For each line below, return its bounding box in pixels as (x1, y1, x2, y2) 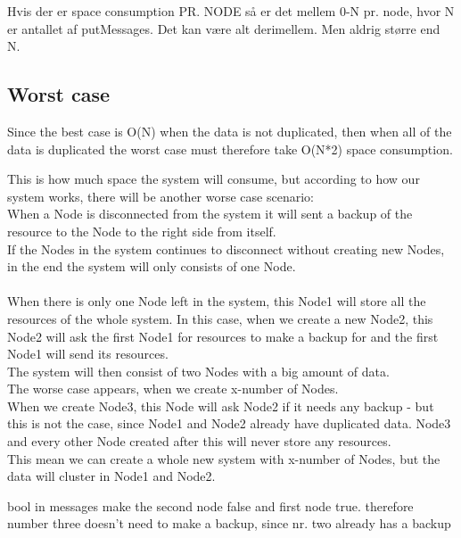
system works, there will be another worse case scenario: (7, 186, 314, 205)
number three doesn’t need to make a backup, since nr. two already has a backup (7, 514, 451, 533)
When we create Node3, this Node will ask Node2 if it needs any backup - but (7, 396, 434, 415)
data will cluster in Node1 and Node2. (7, 467, 216, 485)
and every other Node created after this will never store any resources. (7, 432, 391, 451)
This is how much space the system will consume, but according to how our (7, 170, 420, 188)
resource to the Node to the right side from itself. (7, 221, 276, 240)
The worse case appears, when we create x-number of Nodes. (7, 379, 339, 398)
